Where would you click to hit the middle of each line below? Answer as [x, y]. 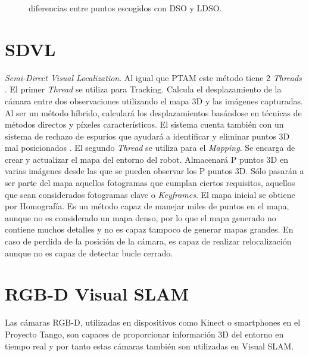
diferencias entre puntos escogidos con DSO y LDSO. [125, 8]
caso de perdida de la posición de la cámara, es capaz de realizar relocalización [148, 241]
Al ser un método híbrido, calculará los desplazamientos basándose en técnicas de [153, 112]
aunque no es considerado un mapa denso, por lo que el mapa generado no [141, 217]
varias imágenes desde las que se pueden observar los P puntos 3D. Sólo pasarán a [154, 171]
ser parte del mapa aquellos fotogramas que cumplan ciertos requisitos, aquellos [150, 183]
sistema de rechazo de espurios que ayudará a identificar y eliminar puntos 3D [147, 136]
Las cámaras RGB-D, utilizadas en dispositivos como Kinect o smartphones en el [153, 322]
